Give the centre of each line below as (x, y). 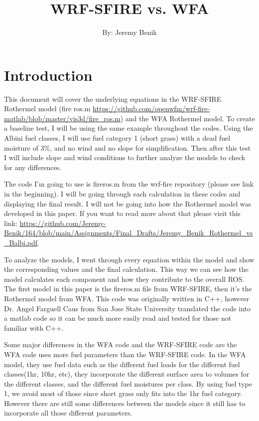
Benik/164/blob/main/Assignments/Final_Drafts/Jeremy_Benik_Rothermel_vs (129, 233)
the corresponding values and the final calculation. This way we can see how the (126, 269)
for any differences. (33, 167)
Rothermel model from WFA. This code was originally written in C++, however (127, 298)
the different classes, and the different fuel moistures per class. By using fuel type (128, 383)
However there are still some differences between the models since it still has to (125, 403)
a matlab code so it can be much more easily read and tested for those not (118, 318)
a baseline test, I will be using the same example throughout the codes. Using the (129, 128)
